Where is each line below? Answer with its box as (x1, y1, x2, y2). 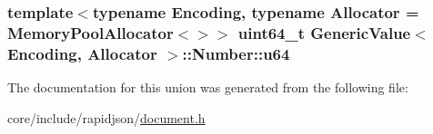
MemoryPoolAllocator (7, 21, 174, 43)
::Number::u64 (182, 42, 290, 64)
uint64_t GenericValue (237, 21, 411, 43)
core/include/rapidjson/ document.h (7, 108, 206, 127)
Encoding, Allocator (7, 42, 157, 64)
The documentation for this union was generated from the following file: (7, 78, 408, 97)
